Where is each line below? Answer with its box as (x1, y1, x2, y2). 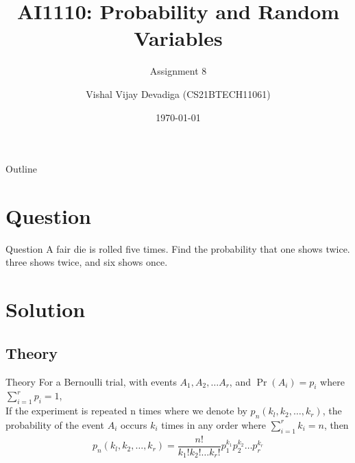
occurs (120, 417, 147, 431)
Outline (5, 162, 37, 176)
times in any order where (161, 417, 266, 431)
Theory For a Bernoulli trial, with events (5, 374, 177, 388)
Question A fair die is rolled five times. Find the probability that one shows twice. (5, 241, 350, 255)
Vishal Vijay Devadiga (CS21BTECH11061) (86, 86, 271, 101)
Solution (5, 295, 86, 323)
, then (323, 417, 349, 431)
